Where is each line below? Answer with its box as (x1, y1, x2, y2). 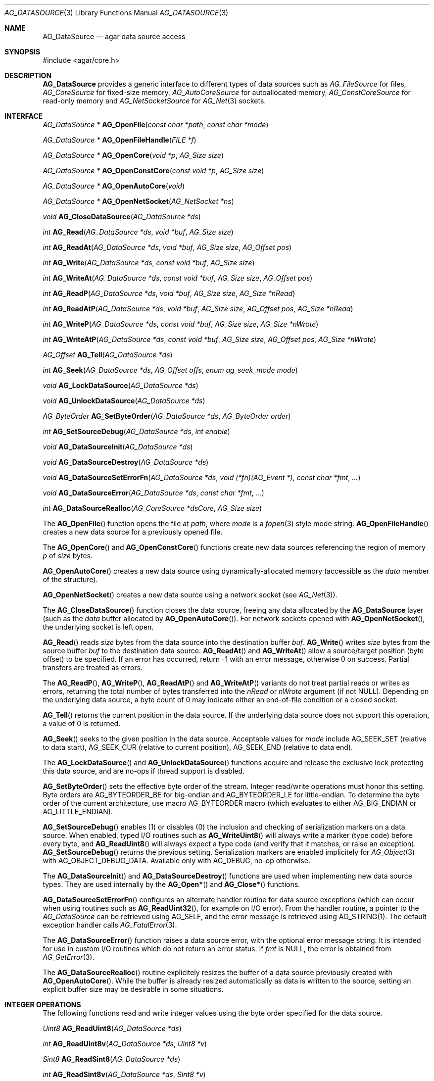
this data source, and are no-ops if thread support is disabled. (43, 767, 245, 775)
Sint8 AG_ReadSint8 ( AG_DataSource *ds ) (43, 1055, 181, 1063)
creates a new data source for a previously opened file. (43, 528, 223, 536)
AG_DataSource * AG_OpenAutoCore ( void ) (43, 182, 185, 190)
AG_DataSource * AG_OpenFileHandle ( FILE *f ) (43, 136, 196, 144)
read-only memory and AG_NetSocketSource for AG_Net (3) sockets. (43, 97, 266, 105)
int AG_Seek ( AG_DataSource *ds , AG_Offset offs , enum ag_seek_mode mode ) (43, 366, 298, 374)
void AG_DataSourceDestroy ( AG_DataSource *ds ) (43, 458, 209, 466)
